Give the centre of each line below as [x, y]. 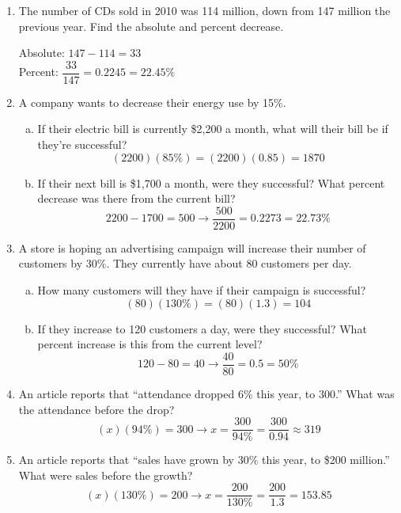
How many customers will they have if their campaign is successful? [202, 290]
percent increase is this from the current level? [150, 344]
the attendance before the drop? [96, 409]
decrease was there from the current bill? [136, 198]
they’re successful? [82, 144]
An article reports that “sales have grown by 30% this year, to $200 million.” [204, 460]
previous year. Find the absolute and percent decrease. [151, 26]
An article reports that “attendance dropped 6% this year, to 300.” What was [206, 393]
